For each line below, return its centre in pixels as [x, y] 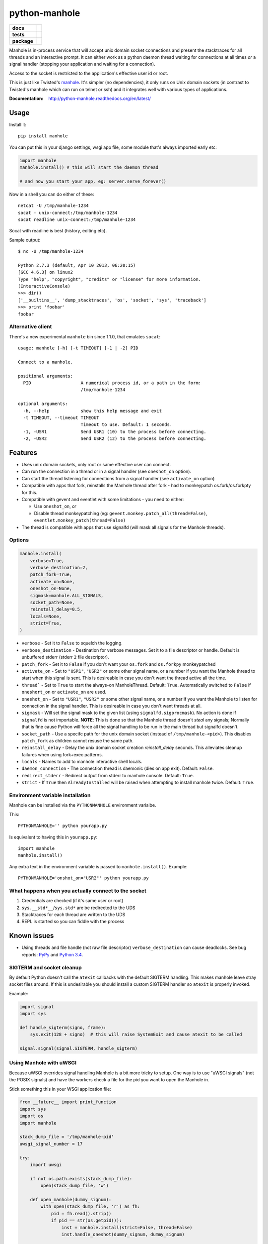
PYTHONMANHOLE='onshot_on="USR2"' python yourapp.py [83, 878]
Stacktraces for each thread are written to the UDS [73, 915]
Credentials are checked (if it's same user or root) [72, 901]
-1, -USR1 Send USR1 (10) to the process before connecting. [115, 431]
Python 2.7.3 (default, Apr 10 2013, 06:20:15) [77, 265]
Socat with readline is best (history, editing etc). [58, 231]
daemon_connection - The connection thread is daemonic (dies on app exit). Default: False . [118, 768]
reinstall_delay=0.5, [56, 609]
